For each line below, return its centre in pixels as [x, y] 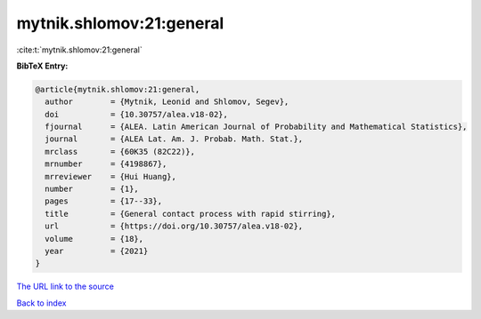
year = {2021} [97, 251]
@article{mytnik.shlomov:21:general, [118, 89]
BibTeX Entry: [42, 66]
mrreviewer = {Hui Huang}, [111, 176]
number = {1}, [92, 189]
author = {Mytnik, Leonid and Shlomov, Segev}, [167, 102]
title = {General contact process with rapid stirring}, [191, 214]
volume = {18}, [94, 239]
